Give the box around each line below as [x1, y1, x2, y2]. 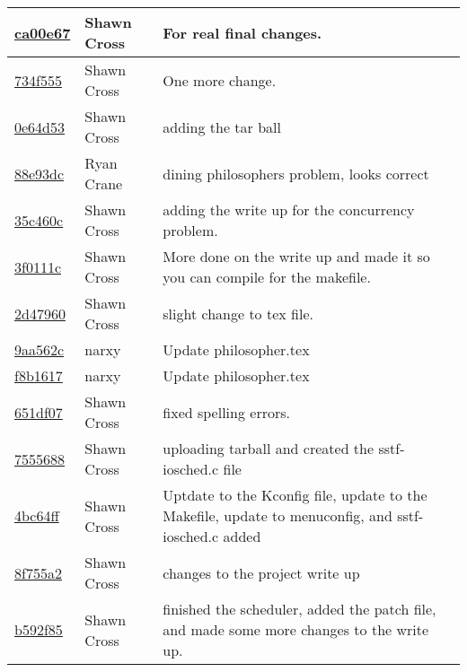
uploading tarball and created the [163, 438, 374, 458]
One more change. [163, 69, 277, 91]
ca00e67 [14, 22, 71, 43]
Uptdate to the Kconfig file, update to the [163, 484, 427, 505]
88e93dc [14, 162, 65, 184]
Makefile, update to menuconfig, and [163, 505, 392, 526]
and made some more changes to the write [163, 619, 429, 640]
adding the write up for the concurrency [163, 199, 415, 220]
